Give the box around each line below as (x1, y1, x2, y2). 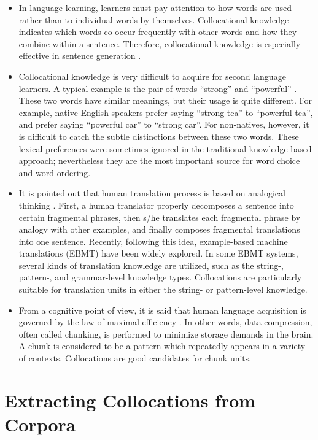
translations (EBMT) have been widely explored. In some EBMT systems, (18, 247, 298, 260)
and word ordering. (18, 166, 91, 179)
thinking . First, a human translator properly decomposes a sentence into (18, 198, 294, 211)
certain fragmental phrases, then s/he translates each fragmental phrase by (18, 210, 301, 223)
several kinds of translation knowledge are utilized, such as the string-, (18, 258, 284, 271)
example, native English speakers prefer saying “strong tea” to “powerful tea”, (18, 106, 313, 118)
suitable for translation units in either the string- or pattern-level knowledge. (18, 283, 308, 296)
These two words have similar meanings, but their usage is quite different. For (18, 94, 312, 107)
